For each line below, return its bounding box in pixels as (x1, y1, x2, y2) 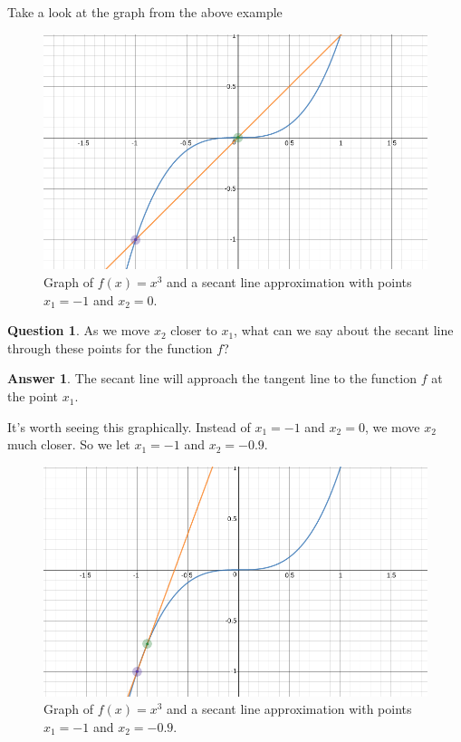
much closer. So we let (7, 435, 130, 454)
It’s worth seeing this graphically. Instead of (7, 417, 251, 436)
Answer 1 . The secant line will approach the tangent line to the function (7, 369, 417, 388)
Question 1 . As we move (7, 321, 150, 340)
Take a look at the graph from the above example (7, 3, 283, 21)
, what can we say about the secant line (234, 321, 454, 340)
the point (7, 387, 59, 406)
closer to (170, 321, 217, 340)
